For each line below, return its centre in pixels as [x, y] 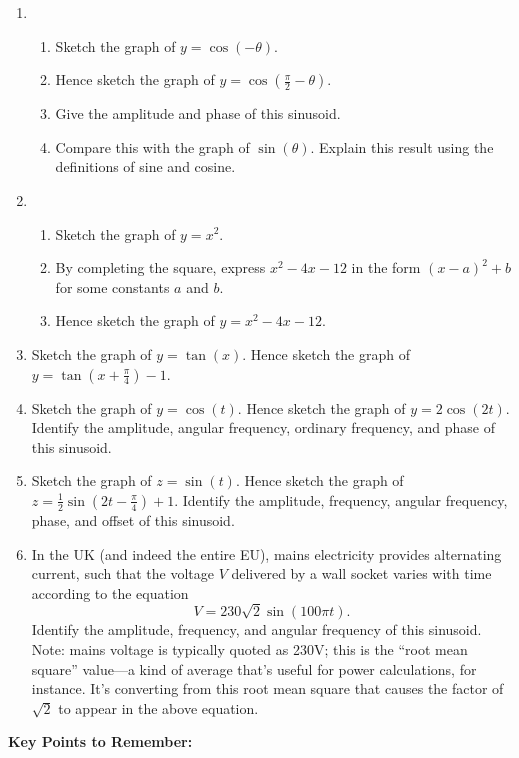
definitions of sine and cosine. [145, 166]
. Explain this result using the [402, 146]
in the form [386, 267]
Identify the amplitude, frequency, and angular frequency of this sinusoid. [256, 629]
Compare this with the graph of [152, 146]
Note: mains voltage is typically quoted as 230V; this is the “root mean [249, 649]
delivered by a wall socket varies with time [361, 573]
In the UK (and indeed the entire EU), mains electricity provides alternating [266, 553]
